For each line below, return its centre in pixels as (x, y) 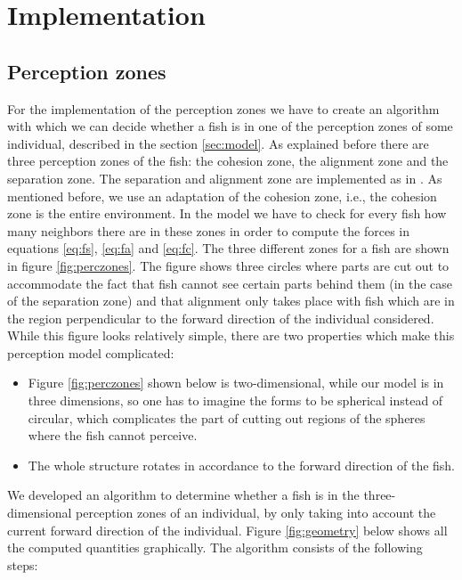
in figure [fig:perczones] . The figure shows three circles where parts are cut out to (228, 265)
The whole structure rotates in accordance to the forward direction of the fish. (242, 465)
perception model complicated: (91, 352)
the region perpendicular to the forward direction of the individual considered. (221, 318)
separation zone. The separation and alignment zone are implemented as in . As (225, 178)
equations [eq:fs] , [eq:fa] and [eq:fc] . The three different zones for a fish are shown (228, 248)
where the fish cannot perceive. (113, 435)
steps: (23, 564)
